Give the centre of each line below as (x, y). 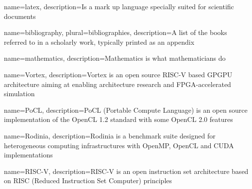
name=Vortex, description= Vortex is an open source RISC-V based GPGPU (118, 74)
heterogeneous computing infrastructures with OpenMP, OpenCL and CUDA (119, 145)
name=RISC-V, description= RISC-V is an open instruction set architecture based (126, 171)
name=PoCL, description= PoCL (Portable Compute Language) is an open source (126, 110)
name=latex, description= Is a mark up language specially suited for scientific (119, 6)
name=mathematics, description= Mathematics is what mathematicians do (115, 58)
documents (20, 16)
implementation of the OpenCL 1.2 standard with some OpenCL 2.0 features (118, 119)
